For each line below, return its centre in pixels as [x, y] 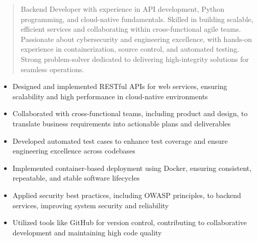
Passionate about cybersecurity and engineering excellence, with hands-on [136, 39]
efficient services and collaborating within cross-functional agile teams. [131, 29]
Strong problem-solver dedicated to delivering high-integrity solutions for [135, 59]
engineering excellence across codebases [74, 151]
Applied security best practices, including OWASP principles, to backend [127, 195]
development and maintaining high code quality [87, 232]
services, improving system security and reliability [91, 205]
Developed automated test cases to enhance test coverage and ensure [120, 140]
